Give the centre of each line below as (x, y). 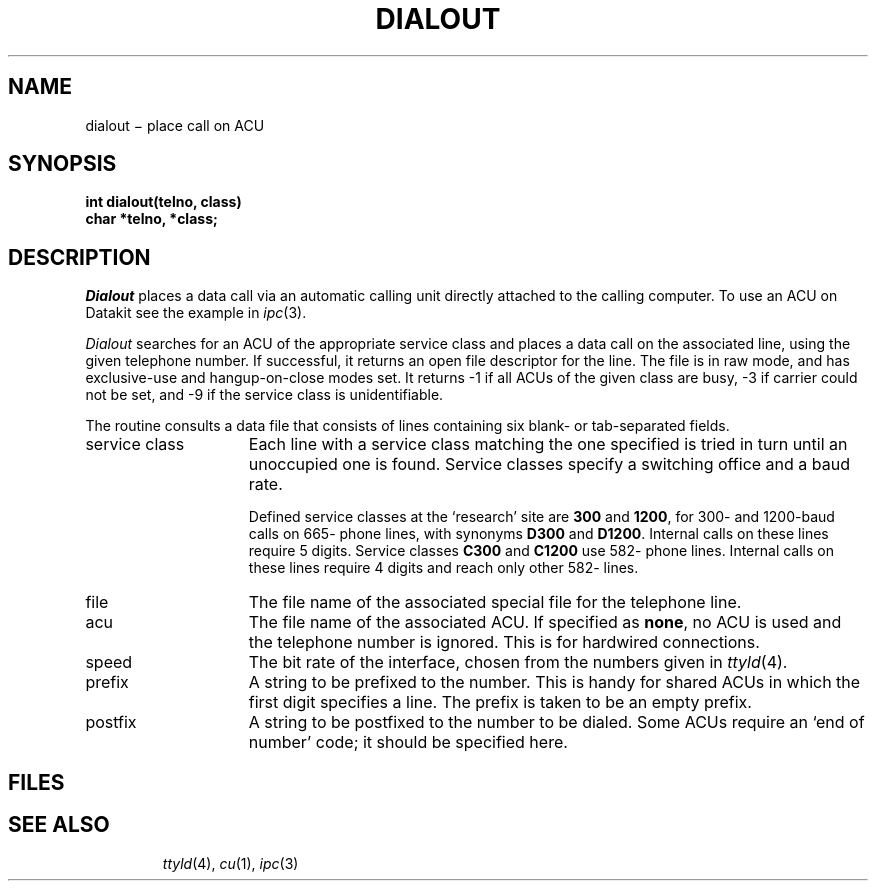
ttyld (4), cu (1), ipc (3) (230, 863)
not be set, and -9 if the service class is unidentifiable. (264, 395)
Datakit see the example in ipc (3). (196, 313)
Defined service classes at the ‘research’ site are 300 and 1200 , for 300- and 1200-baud (541, 517)
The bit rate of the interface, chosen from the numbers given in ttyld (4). (518, 662)
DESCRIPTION (79, 257)
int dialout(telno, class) (163, 202)
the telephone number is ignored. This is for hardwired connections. (504, 642)
